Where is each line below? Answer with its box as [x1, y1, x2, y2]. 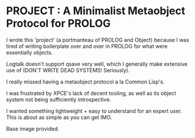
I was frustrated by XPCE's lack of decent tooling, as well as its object [6, 89, 176, 97]
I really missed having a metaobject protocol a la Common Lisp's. [6, 78, 165, 85]
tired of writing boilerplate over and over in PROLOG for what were [6, 43, 168, 50]
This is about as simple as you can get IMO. [6, 114, 112, 121]
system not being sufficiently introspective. [6, 96, 111, 103]
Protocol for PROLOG [6, 17, 111, 30]
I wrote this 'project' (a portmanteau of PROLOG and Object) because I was [6, 36, 190, 43]
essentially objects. [6, 49, 53, 56]
